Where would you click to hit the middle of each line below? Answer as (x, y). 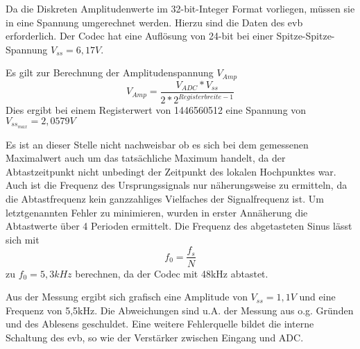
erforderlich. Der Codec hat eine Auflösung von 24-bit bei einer (139, 36)
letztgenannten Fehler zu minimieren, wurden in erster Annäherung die (157, 212)
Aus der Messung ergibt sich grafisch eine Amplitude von (127, 297)
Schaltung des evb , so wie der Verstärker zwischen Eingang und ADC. (155, 337)
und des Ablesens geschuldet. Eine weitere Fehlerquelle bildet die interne (160, 324)
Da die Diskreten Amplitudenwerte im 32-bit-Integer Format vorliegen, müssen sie (180, 8)
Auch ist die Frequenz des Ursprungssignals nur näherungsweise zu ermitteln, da (177, 185)
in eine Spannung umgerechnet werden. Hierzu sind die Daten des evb (154, 22)
